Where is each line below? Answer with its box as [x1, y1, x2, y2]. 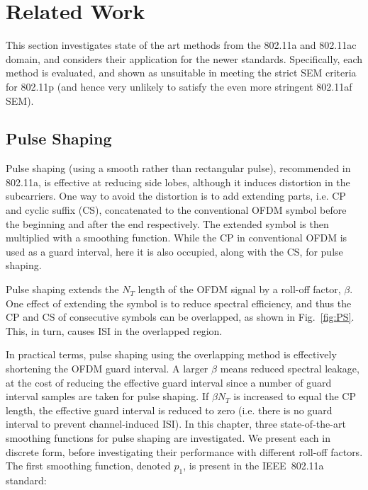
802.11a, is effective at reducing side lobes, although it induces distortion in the [6, 174, 350, 189]
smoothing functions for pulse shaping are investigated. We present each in [6, 430, 330, 445]
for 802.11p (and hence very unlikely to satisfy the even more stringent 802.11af [6, 79, 352, 93]
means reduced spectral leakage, [220, 361, 359, 376]
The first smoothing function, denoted [6, 458, 171, 473]
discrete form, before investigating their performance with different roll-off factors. [6, 444, 363, 459]
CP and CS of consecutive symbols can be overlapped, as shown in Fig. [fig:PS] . [6, 309, 355, 324]
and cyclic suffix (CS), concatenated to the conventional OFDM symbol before [6, 203, 347, 217]
